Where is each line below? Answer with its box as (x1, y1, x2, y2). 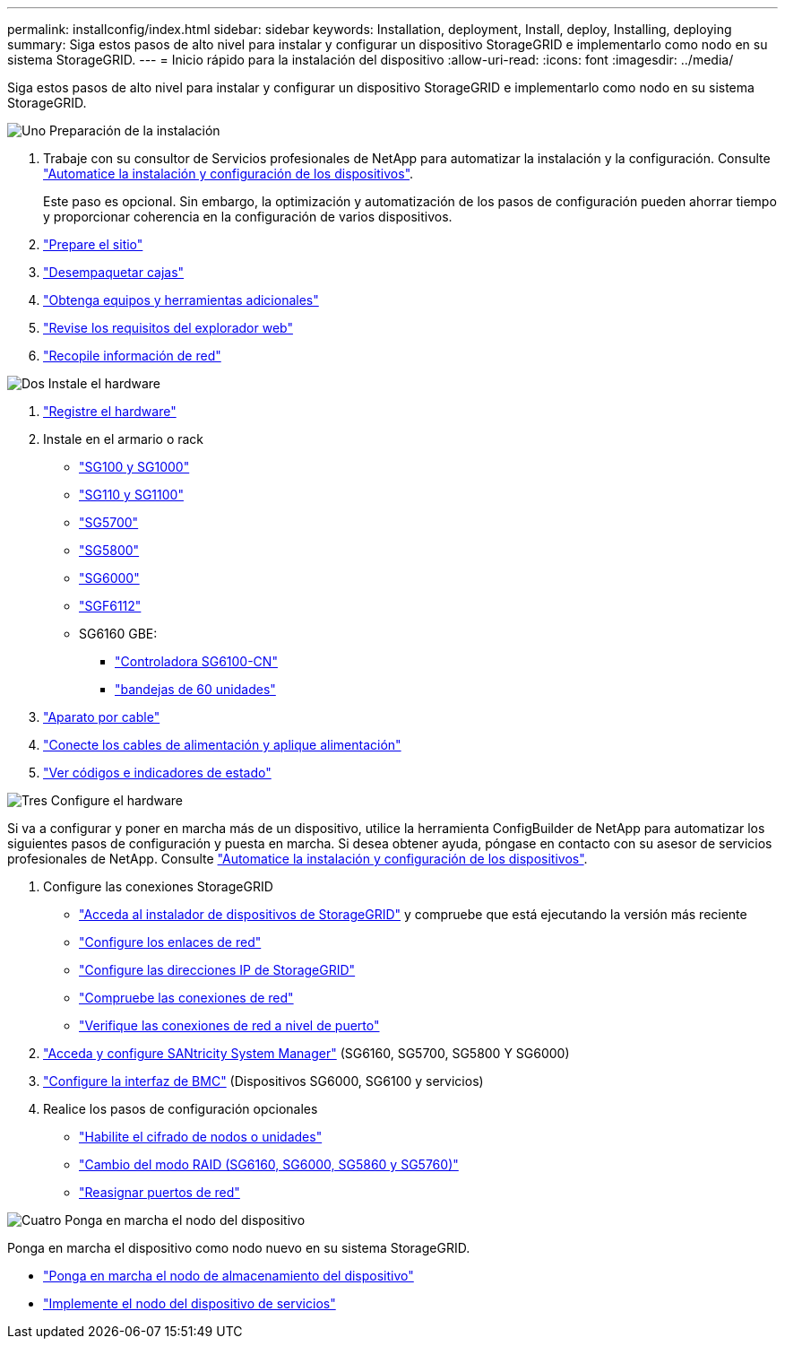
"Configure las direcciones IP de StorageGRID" (79, 962, 356, 977)
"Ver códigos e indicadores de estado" (43, 765, 272, 780)
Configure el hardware (50, 793, 184, 808)
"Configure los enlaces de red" (79, 934, 262, 950)
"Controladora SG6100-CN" (115, 654, 278, 669)
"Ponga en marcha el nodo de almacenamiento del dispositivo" (43, 1268, 414, 1283)
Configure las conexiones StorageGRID (43, 879, 273, 894)
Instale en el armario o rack (43, 431, 204, 447)
